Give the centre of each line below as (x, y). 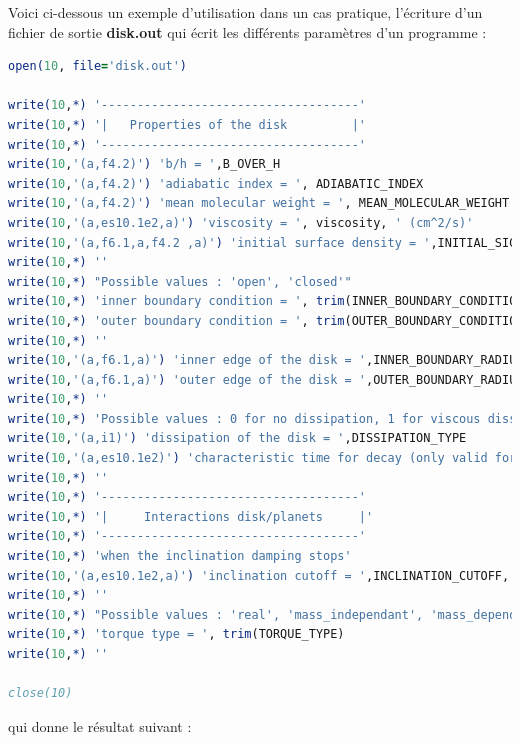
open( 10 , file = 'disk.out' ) (98, 66)
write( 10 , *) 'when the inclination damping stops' (180, 556)
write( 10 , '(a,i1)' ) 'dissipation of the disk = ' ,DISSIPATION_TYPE (237, 438)
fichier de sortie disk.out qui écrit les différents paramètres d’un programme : (247, 31)
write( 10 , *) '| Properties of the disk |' (187, 124)
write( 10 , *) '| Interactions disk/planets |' (191, 516)
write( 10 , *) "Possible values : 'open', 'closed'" (180, 281)
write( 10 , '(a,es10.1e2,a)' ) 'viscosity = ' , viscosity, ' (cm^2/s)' (241, 222)
